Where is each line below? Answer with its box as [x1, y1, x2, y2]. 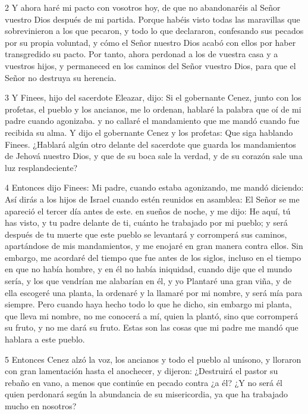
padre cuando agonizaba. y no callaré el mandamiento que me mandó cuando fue [5, 114, 300, 127]
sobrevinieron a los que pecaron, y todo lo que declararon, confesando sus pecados [5, 24, 304, 37]
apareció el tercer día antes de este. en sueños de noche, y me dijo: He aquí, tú [5, 204, 291, 217]
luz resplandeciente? [5, 161, 78, 173]
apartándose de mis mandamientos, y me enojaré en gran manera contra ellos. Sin [5, 239, 303, 252]
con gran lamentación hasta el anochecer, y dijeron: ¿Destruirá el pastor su [5, 365, 278, 377]
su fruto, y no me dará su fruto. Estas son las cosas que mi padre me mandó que [5, 321, 298, 334]
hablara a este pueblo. [5, 333, 85, 345]
